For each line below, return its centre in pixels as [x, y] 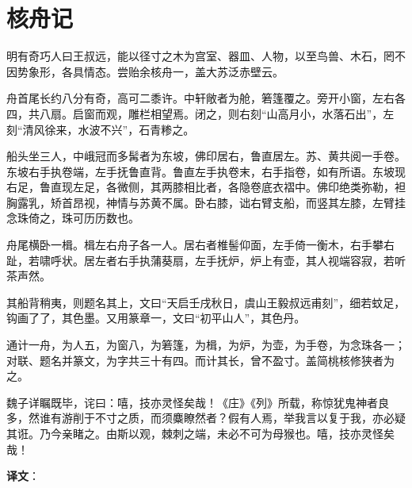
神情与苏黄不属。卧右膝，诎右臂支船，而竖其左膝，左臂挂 [256, 202]
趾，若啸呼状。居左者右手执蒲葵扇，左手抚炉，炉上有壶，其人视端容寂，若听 [206, 260]
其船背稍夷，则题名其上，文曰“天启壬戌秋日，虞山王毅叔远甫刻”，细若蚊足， [206, 302]
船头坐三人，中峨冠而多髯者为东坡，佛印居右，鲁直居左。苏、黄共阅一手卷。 [206, 156]
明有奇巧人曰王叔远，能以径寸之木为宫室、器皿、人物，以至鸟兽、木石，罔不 [206, 56]
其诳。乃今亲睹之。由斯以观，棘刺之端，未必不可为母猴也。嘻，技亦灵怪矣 [200, 433]
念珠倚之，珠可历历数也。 [73, 218]
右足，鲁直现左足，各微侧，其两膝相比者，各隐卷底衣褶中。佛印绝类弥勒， [200, 187]
